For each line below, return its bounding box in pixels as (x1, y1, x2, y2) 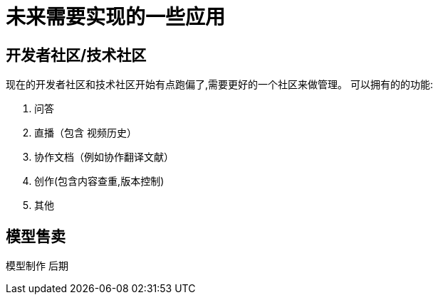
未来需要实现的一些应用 (6, 5, 226, 29)
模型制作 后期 (6, 259, 68, 272)
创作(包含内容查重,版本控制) (34, 175, 165, 188)
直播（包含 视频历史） (34, 127, 137, 139)
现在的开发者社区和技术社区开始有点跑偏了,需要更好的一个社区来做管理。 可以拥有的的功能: (6, 78, 434, 91)
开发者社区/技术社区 (6, 45, 147, 64)
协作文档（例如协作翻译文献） (34, 151, 174, 164)
